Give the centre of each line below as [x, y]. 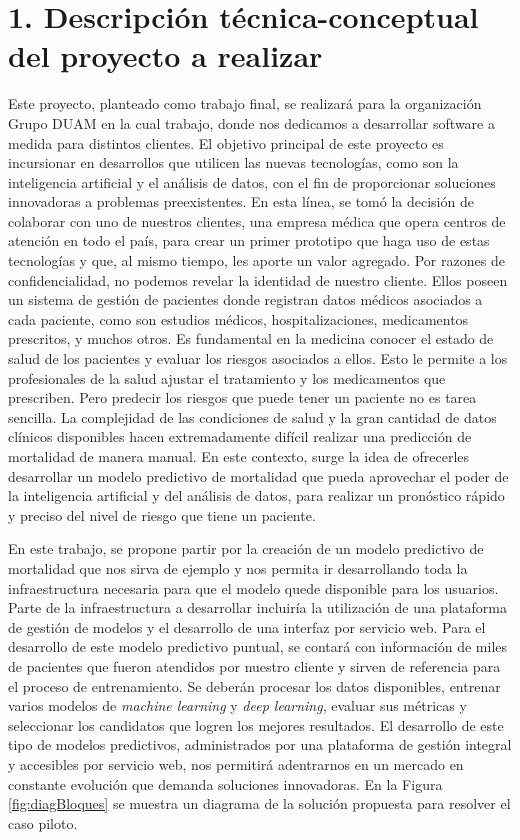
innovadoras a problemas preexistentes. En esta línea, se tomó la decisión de [241, 201]
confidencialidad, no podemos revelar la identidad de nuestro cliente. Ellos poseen [258, 279]
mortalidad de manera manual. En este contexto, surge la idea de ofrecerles [239, 456]
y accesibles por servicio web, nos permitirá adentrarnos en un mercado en [236, 763]
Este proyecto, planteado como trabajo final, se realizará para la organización [245, 103]
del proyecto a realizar [165, 55]
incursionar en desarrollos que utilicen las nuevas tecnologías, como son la [233, 162]
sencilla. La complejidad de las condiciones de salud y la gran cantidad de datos [252, 416]
